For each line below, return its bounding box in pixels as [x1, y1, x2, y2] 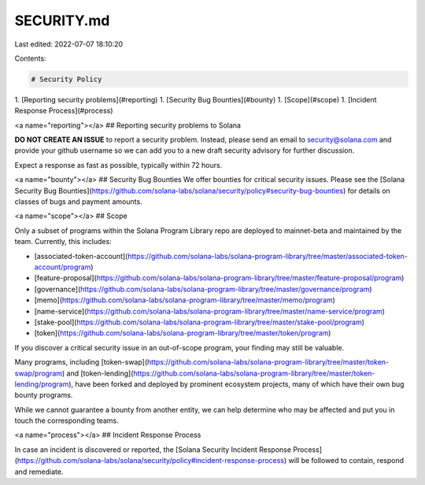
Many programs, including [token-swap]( [14, 357, 148, 367]
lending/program [14, 379, 69, 389]
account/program [34, 262, 91, 272]
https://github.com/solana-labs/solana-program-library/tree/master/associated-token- [127, 251, 408, 261]
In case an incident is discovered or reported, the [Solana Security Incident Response [14, 445, 291, 454]
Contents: [14, 54, 46, 63]
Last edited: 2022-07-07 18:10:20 [14, 39, 124, 49]
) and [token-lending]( [61, 368, 134, 378]
